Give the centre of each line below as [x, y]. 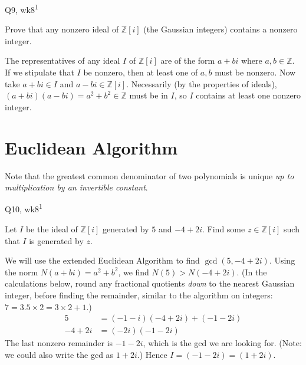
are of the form [188, 60]
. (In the [252, 272]
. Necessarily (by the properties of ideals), [202, 83]
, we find [134, 272]
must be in [149, 95]
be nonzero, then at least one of [141, 72]
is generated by [56, 240]
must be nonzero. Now [255, 72]
